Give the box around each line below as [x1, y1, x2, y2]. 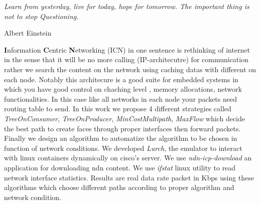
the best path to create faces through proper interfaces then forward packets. [4, 123, 241, 133]
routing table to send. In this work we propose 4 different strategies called [4, 103, 231, 114]
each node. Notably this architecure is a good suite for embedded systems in [4, 74, 238, 84]
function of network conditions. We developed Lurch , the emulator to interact [4, 142, 242, 153]
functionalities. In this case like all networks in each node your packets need [4, 93, 237, 104]
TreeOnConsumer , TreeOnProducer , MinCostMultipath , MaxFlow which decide [4, 113, 245, 123]
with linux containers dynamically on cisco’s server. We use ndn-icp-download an [4, 152, 252, 163]
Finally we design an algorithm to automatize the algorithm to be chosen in [4, 133, 237, 143]
